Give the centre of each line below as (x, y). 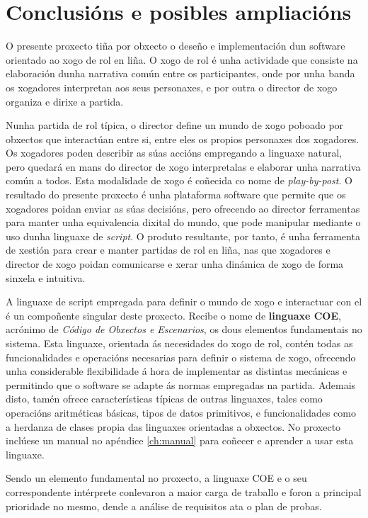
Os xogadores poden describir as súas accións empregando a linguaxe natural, (174, 153)
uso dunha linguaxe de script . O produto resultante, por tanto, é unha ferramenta (183, 236)
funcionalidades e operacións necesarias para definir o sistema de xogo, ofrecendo (181, 357)
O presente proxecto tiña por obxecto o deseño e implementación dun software (176, 46)
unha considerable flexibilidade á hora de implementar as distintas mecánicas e (177, 371)
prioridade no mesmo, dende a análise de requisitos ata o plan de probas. (164, 506)
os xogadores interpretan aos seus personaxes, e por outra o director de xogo (172, 87)
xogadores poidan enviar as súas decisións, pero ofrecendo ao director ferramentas (183, 208)
